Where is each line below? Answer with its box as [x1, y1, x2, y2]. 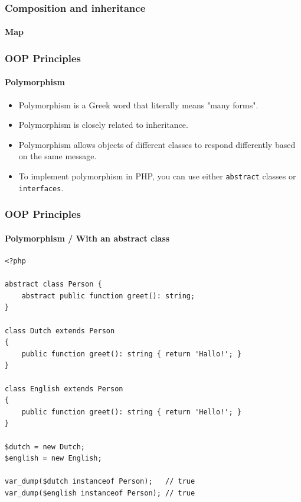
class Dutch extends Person [5, 326, 115, 335]
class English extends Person [5, 384, 123, 393]
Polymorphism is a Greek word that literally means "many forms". [18, 98, 259, 111]
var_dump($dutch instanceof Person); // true [5, 477, 195, 486]
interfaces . [18, 181, 64, 194]
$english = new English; [5, 454, 102, 463]
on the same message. [18, 150, 97, 162]
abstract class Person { [5, 280, 102, 289]
